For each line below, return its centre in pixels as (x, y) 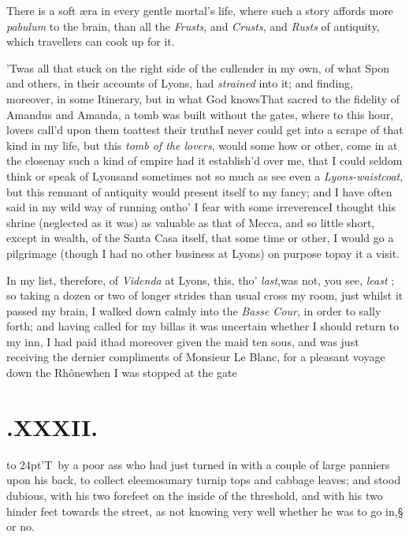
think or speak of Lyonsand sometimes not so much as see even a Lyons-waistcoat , (205, 175)
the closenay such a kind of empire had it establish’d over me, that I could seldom (204, 160)
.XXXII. (52, 426)
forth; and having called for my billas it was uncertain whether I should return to (203, 326)
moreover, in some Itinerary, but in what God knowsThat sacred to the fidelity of (203, 98)
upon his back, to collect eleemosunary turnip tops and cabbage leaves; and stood (204, 480)
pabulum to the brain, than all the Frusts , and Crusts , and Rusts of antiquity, (193, 26)
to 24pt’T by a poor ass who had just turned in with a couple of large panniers (198, 464)
